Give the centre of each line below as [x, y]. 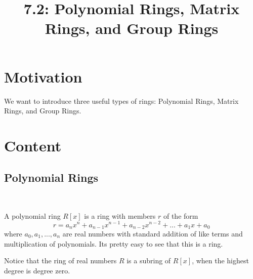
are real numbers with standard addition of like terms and [153, 233]
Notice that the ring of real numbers [60, 261]
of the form [181, 215]
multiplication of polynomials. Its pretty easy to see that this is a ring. [114, 243]
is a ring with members [120, 215]
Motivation [43, 76]
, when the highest [220, 261]
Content [33, 145]
